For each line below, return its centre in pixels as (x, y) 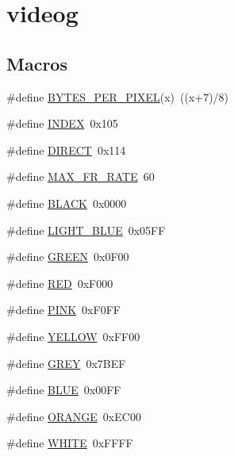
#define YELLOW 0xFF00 (73, 336)
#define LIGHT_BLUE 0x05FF (86, 230)
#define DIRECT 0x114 (66, 149)
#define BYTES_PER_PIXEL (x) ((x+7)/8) (118, 96)
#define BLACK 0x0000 (67, 203)
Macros (37, 63)
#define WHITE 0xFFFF (70, 443)
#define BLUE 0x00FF (64, 390)
